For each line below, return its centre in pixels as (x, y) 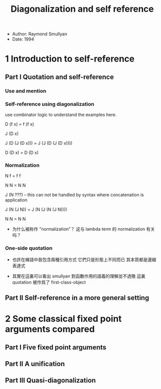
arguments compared (50, 329)
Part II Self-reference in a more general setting (77, 298)
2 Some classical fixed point (63, 319)
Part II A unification (35, 364)
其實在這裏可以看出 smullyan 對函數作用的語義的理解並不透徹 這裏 (79, 276)
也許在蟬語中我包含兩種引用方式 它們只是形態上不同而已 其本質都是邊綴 (84, 259)
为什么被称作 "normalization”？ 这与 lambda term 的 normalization (79, 229)
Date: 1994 (23, 39)
